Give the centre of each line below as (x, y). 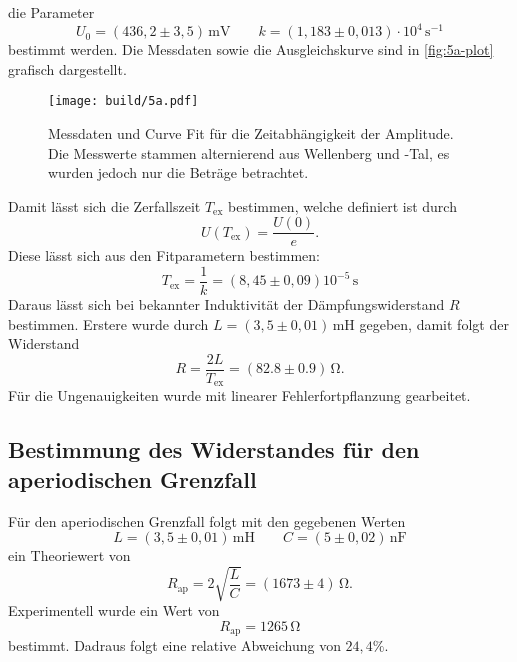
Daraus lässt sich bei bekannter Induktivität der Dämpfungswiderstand (226, 304)
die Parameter (51, 12)
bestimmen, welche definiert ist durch (342, 205)
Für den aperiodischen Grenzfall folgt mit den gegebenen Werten (207, 520)
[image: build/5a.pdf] (123, 101)
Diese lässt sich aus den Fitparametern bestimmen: (164, 255)
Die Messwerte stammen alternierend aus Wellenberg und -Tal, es (249, 152)
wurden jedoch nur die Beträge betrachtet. (178, 172)
